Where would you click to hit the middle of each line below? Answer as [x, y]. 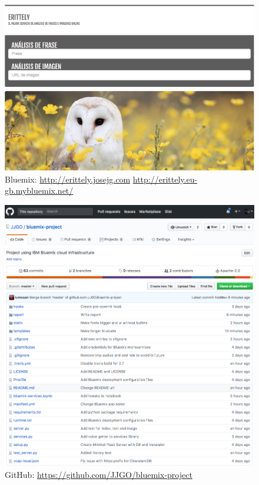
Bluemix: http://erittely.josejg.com [68, 179]
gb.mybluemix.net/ [39, 191]
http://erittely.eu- [165, 179]
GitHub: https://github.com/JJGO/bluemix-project [99, 475]
